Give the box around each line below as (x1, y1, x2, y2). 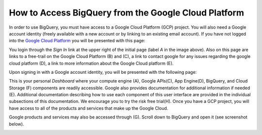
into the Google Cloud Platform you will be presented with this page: (9, 38, 146, 44)
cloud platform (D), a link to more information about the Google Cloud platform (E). (9, 60, 174, 66)
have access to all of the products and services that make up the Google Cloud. (9, 105, 168, 111)
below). (9, 121, 24, 127)
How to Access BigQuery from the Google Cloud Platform (9, 7, 245, 18)
